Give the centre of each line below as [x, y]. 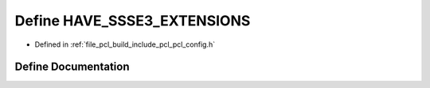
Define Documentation [72, 67]
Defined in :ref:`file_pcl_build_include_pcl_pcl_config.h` [125, 44]
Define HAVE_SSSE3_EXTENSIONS [133, 21]
